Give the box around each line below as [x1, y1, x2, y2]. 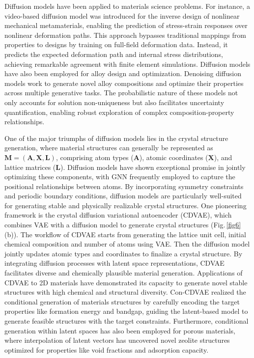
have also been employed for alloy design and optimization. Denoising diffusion [4, 68, 242, 79]
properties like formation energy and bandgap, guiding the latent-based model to [4, 306, 248, 316]
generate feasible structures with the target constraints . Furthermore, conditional [4, 316, 249, 326]
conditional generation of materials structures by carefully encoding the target [4, 296, 240, 306]
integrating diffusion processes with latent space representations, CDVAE [4, 258, 225, 268]
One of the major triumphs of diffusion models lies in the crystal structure [4, 133, 228, 143]
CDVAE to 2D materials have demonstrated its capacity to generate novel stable [4, 277, 248, 287]
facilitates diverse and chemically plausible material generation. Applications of [4, 268, 243, 278]
